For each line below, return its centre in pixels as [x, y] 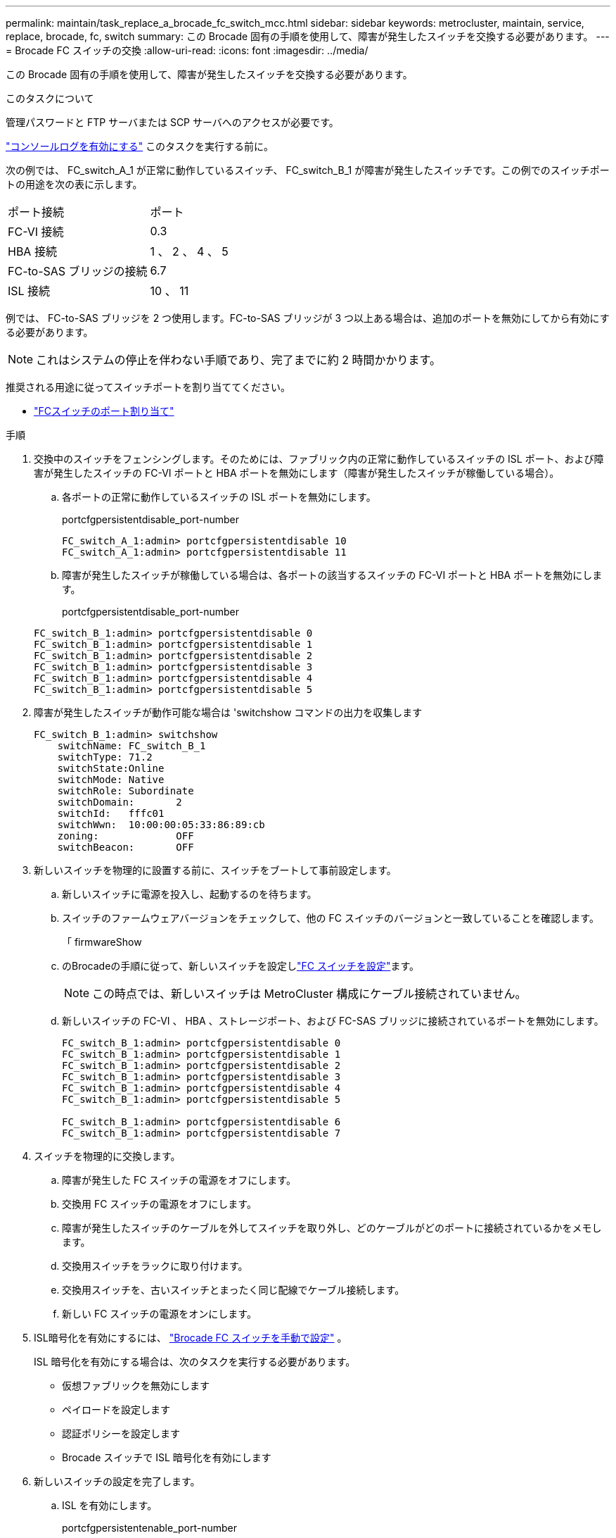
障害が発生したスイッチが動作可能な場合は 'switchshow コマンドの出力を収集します [228, 712]
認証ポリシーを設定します [121, 1433]
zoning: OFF [126, 836]
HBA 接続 [32, 251]
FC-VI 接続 [36, 232]
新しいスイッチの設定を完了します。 [117, 1481]
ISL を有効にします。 [110, 1505]
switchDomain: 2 [120, 802]
